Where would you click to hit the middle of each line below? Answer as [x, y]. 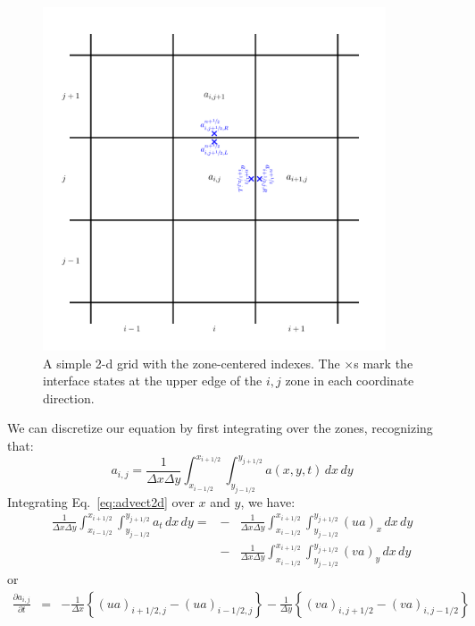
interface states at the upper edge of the [153, 381]
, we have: [268, 501]
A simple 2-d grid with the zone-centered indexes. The [192, 363]
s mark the [383, 363]
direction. [69, 398]
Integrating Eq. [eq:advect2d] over [101, 501]
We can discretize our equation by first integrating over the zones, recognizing [220, 428]
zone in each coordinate [350, 381]
